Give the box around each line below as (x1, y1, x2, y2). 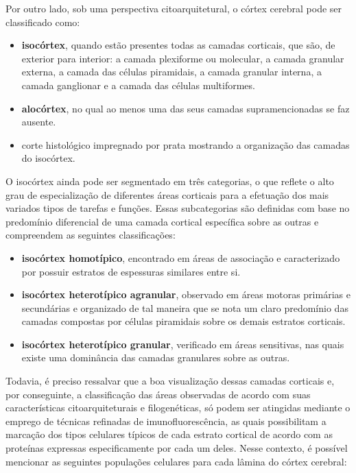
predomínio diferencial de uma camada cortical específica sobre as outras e (5, 214, 319, 228)
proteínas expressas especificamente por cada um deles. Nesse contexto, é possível (5, 441, 348, 455)
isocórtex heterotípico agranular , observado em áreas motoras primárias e (21, 287, 351, 302)
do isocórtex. (21, 151, 75, 165)
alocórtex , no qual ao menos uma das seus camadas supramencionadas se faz (21, 101, 350, 115)
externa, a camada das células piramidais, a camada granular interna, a (21, 64, 322, 79)
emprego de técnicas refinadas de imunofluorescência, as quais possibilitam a (5, 413, 327, 428)
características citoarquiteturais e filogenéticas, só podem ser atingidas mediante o (5, 400, 351, 415)
